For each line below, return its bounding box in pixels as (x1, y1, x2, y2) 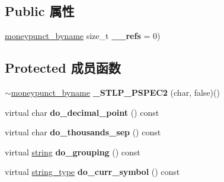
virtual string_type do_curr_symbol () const (5, 165, 180, 178)
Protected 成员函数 (5, 58, 121, 77)
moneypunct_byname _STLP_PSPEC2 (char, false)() (11, 86, 220, 98)
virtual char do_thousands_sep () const (5, 126, 161, 138)
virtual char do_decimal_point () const (5, 106, 159, 118)
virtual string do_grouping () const (5, 145, 140, 158)
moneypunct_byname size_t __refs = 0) (5, 30, 161, 42)
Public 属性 (5, 2, 75, 20)
